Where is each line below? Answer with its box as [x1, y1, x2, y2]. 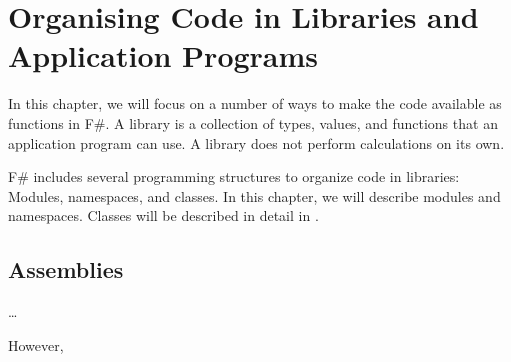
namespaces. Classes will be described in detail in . [8, 205, 319, 226]
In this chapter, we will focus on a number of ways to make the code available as [8, 93, 502, 114]
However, [8, 334, 64, 355]
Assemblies [8, 254, 124, 285]
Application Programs [8, 35, 319, 76]
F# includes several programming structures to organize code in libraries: [8, 166, 460, 187]
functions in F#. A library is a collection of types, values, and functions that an [8, 112, 498, 133]
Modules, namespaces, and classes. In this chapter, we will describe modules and [8, 185, 501, 206]
